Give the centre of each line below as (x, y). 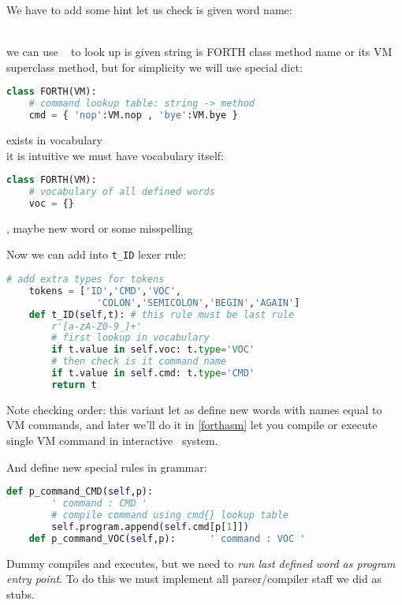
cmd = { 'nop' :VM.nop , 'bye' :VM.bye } (133, 116)
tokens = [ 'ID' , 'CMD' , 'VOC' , (105, 291)
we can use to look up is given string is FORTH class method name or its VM (199, 52)
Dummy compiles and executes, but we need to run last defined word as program (201, 563)
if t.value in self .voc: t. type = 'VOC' (153, 350)
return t (74, 385)
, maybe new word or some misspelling (100, 228)
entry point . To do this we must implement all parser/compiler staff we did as (194, 579)
